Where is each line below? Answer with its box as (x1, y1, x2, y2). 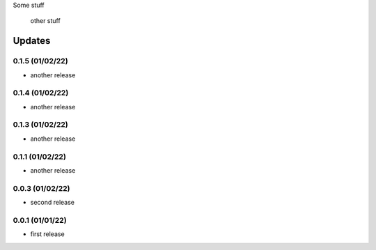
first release (30, 230, 65, 238)
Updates (13, 35, 51, 47)
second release (30, 198, 75, 207)
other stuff (30, 17, 61, 25)
